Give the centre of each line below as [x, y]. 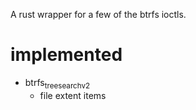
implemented [66, 55]
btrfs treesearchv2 [57, 83]
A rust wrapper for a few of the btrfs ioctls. [98, 14]
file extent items [73, 95]
